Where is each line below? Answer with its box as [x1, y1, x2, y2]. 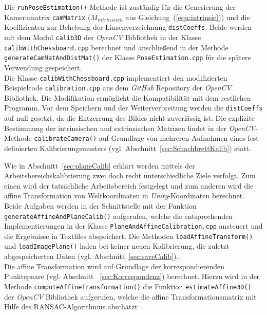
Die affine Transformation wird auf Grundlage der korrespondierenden [4, 261, 224, 271]
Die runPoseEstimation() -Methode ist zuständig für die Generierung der [4, 2, 236, 12]
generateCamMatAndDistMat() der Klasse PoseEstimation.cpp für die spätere [4, 52, 251, 63]
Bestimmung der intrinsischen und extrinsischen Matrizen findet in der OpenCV [4, 122, 256, 133]
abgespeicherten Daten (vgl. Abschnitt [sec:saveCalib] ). [4, 251, 179, 262]
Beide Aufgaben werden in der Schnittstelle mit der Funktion [4, 200, 197, 211]
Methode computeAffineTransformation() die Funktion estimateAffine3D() [4, 281, 252, 291]
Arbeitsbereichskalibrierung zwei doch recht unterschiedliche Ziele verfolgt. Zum [4, 170, 256, 181]
